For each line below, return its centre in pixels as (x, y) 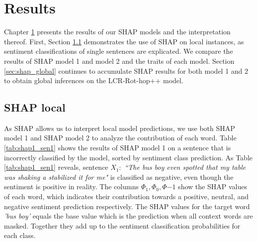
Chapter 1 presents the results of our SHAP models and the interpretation (117, 32)
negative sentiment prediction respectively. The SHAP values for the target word (127, 206)
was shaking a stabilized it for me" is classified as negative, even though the (119, 177)
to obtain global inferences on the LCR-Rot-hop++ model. (94, 80)
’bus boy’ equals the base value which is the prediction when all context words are (128, 216)
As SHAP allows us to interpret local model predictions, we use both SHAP (120, 128)
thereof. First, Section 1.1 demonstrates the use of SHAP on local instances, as (124, 41)
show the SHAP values (213, 186)
